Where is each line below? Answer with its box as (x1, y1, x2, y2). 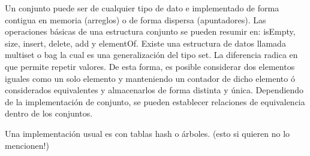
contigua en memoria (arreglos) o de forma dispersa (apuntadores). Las (5, 13, 266, 26)
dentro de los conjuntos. (5, 107, 93, 120)
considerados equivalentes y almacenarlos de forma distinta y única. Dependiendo (5, 84, 304, 96)
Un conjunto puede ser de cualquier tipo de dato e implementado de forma (5, 2, 279, 14)
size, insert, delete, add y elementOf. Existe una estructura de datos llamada (5, 36, 286, 49)
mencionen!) (5, 139, 49, 151)
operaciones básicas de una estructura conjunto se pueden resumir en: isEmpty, (5, 25, 296, 38)
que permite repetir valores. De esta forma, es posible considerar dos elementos (5, 60, 295, 72)
